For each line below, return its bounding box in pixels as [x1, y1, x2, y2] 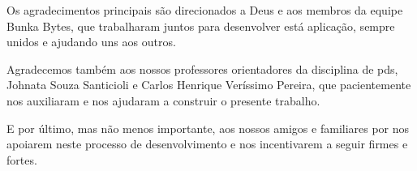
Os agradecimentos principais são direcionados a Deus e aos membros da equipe [6, 2, 403, 18]
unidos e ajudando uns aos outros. [6, 33, 176, 50]
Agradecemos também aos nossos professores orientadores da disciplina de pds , [6, 60, 398, 77]
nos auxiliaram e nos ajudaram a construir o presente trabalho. [6, 92, 320, 109]
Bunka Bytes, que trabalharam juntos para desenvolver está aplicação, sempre [6, 17, 395, 34]
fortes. [6, 151, 37, 168]
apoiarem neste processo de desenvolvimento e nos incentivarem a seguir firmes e [6, 135, 408, 152]
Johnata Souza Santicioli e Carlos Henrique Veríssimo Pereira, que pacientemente [6, 76, 411, 93]
